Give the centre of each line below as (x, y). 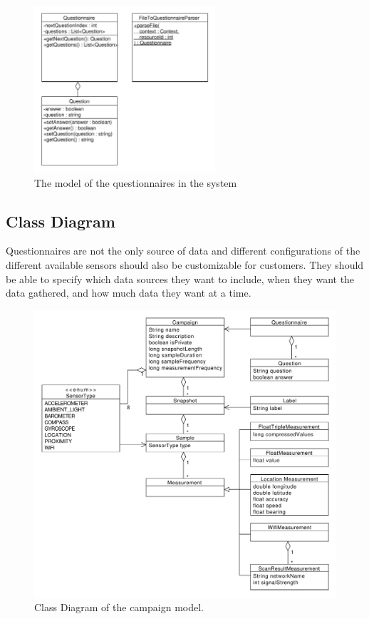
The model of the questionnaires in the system (136, 182)
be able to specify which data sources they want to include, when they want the (180, 278)
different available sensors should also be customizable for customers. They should (185, 265)
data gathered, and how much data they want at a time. (129, 293)
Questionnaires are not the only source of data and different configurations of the (183, 251)
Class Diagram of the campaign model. (119, 607)
